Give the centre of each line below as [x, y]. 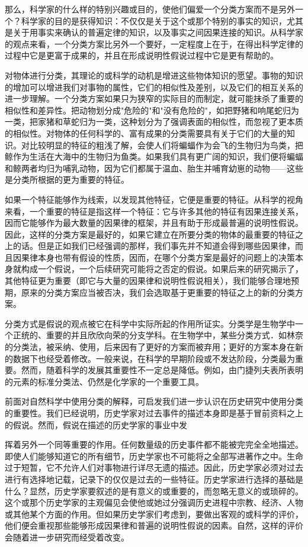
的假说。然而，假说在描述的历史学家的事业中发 [96, 424]
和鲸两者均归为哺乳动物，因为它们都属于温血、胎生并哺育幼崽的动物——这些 [154, 168]
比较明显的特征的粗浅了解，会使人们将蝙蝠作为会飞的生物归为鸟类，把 [166, 145]
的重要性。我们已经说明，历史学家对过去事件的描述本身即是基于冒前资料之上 [154, 413]
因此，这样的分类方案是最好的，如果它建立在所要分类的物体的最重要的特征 [150, 234]
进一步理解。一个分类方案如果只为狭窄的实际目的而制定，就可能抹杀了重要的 [154, 98]
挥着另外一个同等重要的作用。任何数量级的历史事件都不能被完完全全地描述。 [154, 444]
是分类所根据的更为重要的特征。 [67, 179]
